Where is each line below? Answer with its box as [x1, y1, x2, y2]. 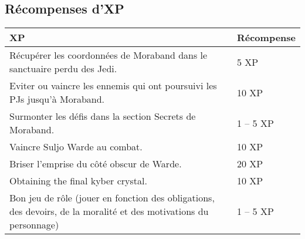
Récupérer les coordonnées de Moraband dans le [9, 48, 208, 62]
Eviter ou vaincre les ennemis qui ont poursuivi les [9, 79, 217, 93]
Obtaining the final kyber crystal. [9, 174, 147, 188]
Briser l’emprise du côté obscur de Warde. [9, 157, 182, 171]
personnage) [9, 218, 59, 232]
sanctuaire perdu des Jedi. [9, 62, 117, 76]
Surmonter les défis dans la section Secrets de [9, 109, 196, 123]
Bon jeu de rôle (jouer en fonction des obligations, [9, 191, 215, 205]
